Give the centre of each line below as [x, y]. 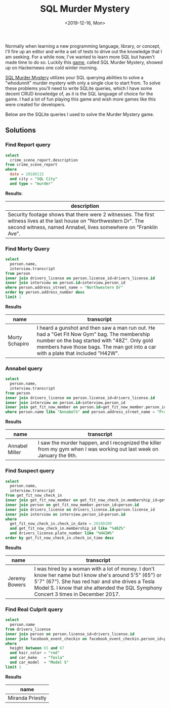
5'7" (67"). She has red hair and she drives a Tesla [95, 581]
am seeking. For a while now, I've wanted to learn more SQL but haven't [80, 57]
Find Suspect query [30, 471]
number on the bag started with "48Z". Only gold [95, 340]
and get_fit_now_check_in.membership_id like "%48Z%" [68, 529]
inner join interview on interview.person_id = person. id [65, 514]
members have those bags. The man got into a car [96, 347]
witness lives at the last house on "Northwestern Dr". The [76, 220]
